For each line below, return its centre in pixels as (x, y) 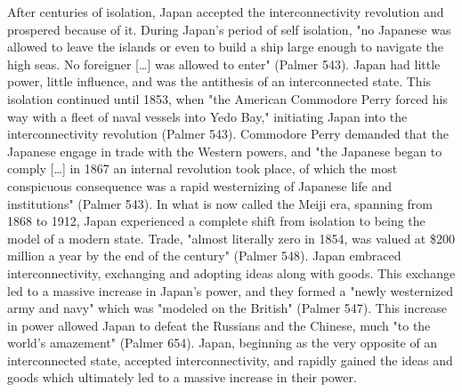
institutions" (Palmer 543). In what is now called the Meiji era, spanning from (220, 203)
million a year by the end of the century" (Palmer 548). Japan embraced (204, 256)
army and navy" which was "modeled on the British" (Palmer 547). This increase (227, 308)
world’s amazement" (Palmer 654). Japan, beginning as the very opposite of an (223, 343)
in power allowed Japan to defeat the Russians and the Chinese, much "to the (219, 325)
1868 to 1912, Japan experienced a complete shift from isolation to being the (216, 221)
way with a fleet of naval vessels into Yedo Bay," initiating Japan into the (207, 116)
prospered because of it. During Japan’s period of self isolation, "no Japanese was (229, 29)
